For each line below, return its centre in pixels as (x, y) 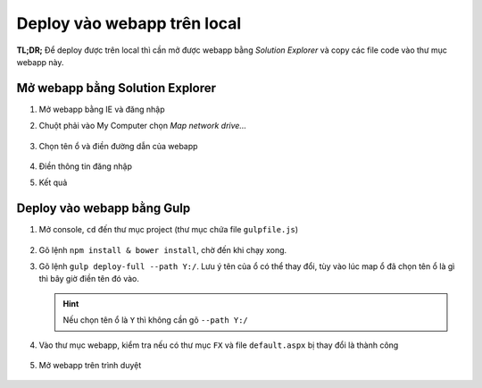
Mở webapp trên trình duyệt (90, 366)
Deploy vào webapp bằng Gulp (104, 209)
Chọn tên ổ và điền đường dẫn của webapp (118, 146)
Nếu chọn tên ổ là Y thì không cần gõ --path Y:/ (156, 320)
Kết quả (53, 182)
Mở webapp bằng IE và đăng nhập (102, 109)
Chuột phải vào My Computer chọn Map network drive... (143, 126)
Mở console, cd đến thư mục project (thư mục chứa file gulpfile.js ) (169, 230)
